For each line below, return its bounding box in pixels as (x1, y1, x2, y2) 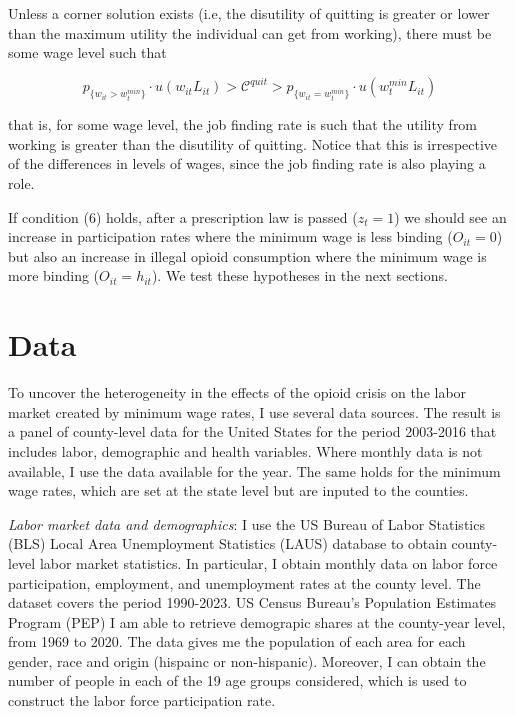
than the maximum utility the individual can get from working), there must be (8, 22, 492, 43)
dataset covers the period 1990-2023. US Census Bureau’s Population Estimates (8, 592, 497, 613)
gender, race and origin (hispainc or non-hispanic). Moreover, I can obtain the (8, 650, 486, 671)
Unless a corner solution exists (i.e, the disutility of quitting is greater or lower (8, 3, 490, 23)
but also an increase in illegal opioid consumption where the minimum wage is (8, 245, 487, 266)
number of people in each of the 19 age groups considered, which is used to (8, 670, 467, 691)
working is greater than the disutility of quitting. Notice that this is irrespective (8, 133, 498, 154)
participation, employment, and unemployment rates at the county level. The (8, 572, 481, 593)
